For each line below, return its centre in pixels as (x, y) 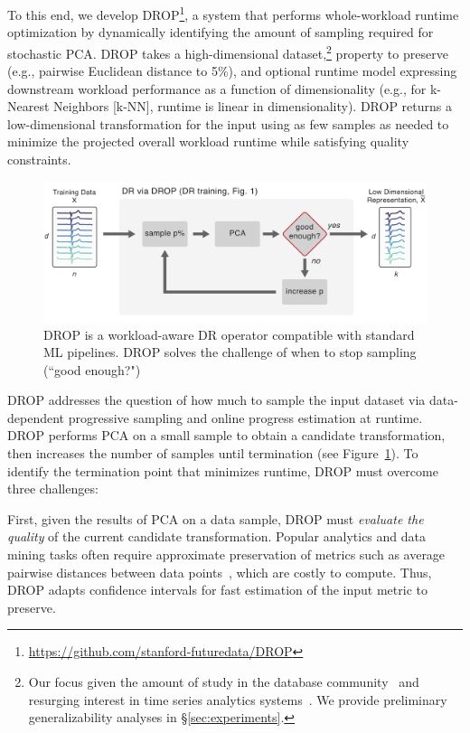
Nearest (28, 106)
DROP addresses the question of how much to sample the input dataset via (216, 400)
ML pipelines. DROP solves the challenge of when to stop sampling (230, 352)
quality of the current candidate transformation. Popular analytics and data (216, 536)
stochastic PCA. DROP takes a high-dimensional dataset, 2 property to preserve (228, 52)
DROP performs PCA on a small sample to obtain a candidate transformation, (226, 435)
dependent (36, 417)
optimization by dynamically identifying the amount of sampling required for (221, 32)
